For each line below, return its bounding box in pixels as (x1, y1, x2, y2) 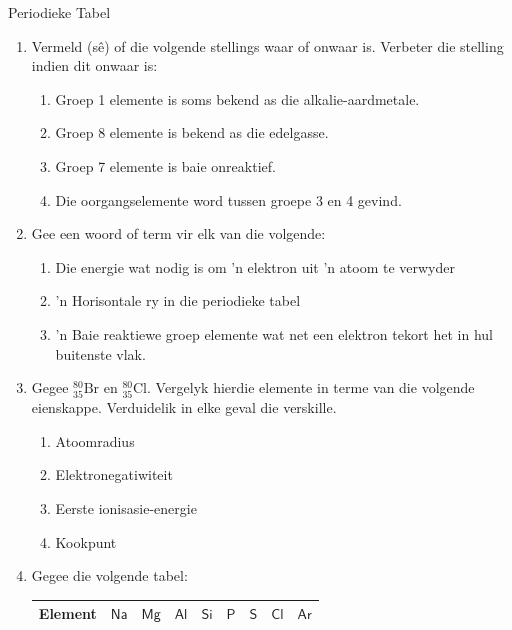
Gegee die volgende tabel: (31, 565, 188, 586)
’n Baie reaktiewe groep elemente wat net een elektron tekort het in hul (55, 323, 493, 344)
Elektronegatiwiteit (55, 464, 173, 485)
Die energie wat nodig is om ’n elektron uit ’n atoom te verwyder (55, 256, 455, 277)
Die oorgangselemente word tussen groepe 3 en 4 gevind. (55, 189, 402, 210)
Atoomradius (55, 430, 135, 451)
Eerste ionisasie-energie (55, 498, 197, 519)
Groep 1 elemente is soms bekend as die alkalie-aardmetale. (55, 88, 420, 109)
